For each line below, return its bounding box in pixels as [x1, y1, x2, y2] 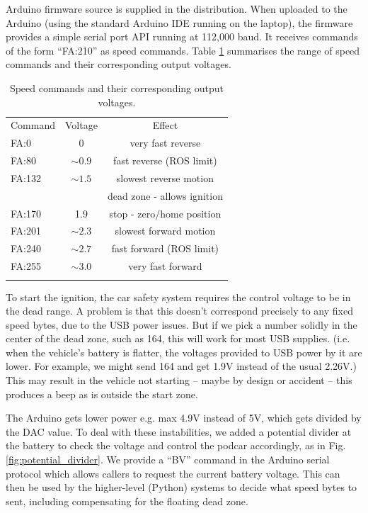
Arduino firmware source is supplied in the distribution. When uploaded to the [6, 1, 347, 16]
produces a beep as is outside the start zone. [6, 386, 198, 401]
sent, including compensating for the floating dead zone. [6, 493, 248, 508]
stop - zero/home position [109, 205, 222, 220]
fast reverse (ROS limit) [113, 153, 217, 168]
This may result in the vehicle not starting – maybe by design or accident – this [6, 373, 352, 388]
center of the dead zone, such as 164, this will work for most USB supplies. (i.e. [6, 331, 350, 346]
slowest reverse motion [116, 170, 214, 185]
